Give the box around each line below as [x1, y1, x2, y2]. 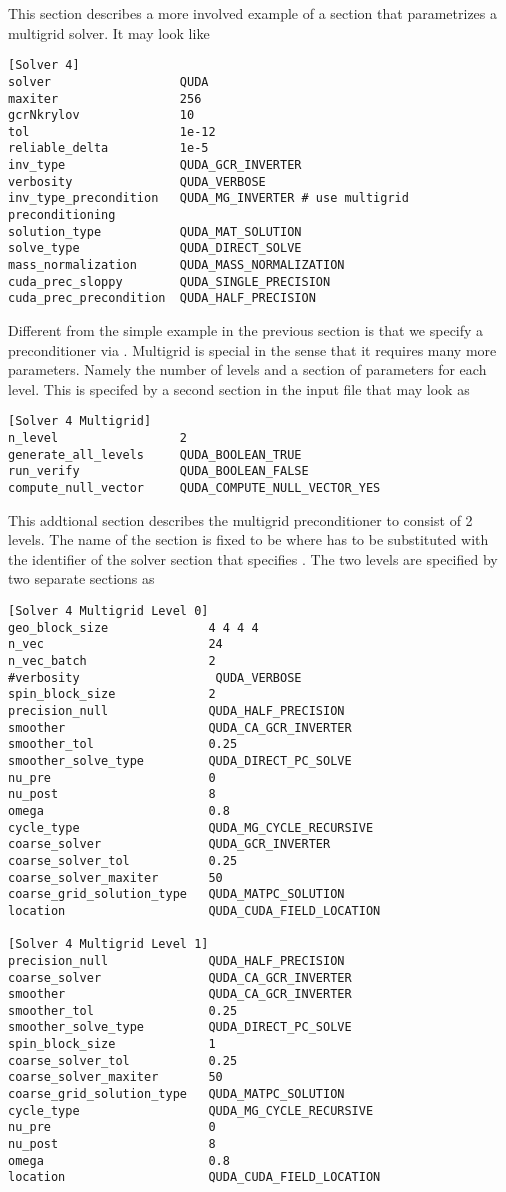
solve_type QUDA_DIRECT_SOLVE [8, 241, 302, 256]
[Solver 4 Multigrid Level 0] [8, 604, 209, 619]
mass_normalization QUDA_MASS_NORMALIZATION [8, 258, 345, 273]
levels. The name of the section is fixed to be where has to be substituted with [8, 529, 489, 550]
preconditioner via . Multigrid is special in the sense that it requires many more [8, 339, 497, 360]
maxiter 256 [8, 91, 202, 106]
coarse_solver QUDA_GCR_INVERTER [8, 837, 331, 852]
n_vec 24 [8, 637, 223, 652]
